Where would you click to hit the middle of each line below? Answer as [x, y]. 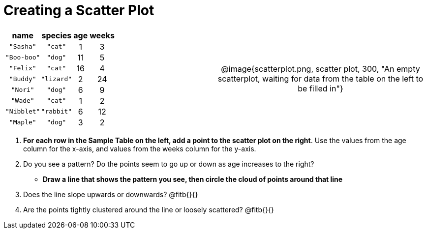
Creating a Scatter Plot [79, 10]
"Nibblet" [23, 112]
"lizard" [57, 79]
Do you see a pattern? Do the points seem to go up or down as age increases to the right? [169, 164]
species [57, 35]
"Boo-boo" [23, 58]
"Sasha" [23, 47]
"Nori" [23, 90]
